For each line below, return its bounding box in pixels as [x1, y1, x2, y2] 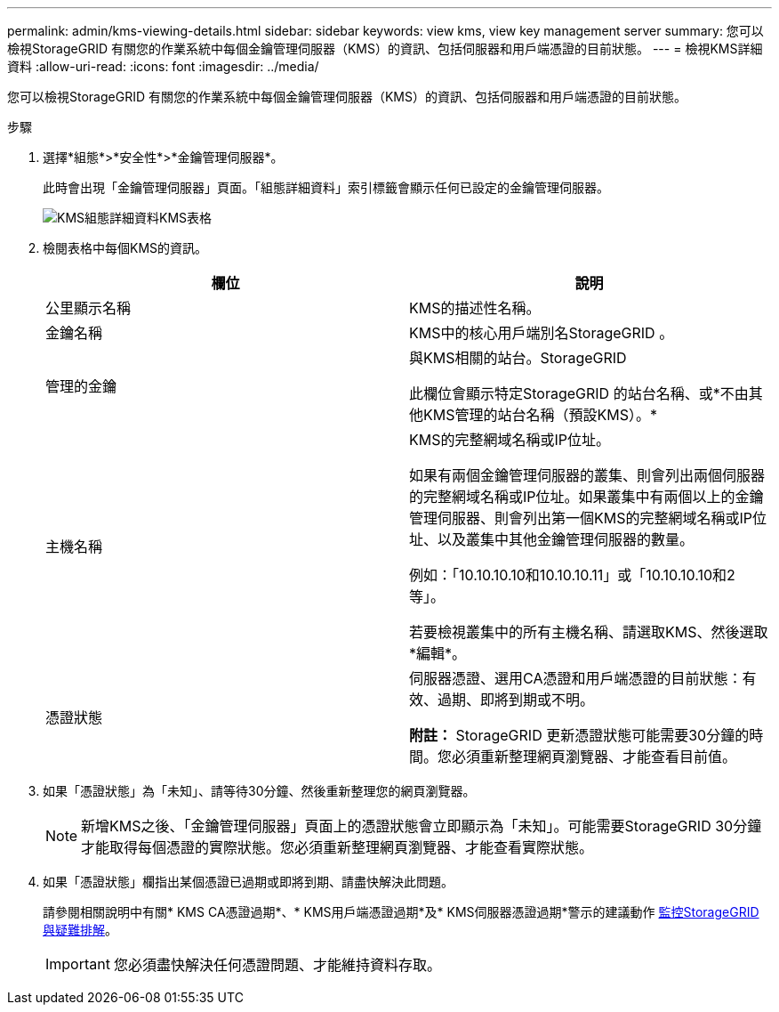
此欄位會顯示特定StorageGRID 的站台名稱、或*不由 [409, 385, 749, 402]
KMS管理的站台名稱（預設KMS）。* [423, 406, 657, 424]
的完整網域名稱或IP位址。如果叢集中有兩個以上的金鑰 [409, 488, 764, 506]
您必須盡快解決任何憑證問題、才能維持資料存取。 [113, 956, 441, 974]
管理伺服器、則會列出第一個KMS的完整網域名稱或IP [409, 509, 752, 527]
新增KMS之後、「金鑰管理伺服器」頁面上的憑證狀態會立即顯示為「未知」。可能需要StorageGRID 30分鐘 [81, 817, 762, 835]
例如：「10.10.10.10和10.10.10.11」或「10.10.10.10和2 [409, 566, 735, 584]
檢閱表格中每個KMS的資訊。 [43, 240, 208, 255]
